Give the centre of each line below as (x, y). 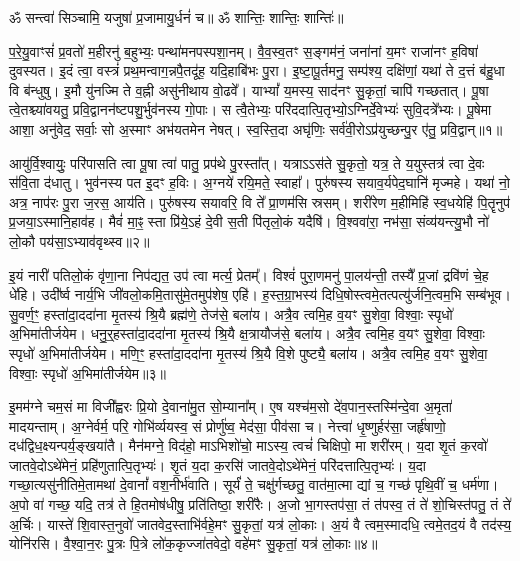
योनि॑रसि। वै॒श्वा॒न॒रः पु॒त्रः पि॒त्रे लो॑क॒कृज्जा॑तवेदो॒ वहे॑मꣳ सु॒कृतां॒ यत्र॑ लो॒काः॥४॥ (193, 543)
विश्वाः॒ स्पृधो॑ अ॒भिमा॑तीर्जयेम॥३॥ (87, 372)
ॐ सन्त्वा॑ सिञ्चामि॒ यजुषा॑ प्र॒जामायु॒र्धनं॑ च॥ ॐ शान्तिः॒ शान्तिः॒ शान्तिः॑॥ (176, 17)
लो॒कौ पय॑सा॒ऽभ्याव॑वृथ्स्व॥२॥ (79, 240)
